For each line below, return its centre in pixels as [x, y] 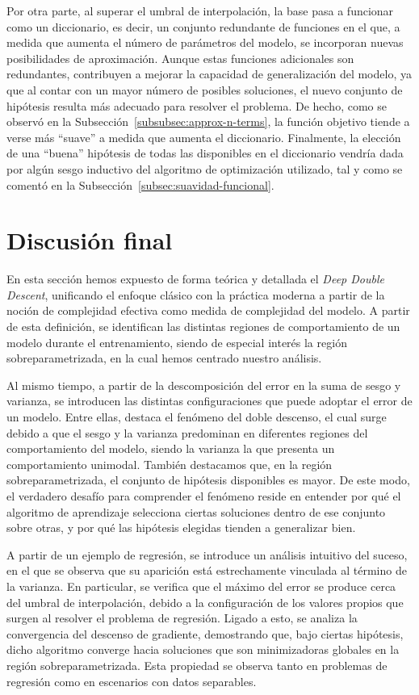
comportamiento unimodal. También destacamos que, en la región [170, 464]
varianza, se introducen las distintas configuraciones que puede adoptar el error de [209, 401]
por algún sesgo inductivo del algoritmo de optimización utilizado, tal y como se [205, 168]
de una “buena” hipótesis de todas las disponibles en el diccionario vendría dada [205, 153]
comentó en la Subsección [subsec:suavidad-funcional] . [140, 184]
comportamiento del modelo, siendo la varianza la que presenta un [171, 448]
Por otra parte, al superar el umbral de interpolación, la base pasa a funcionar [200, 10]
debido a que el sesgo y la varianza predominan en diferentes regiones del [187, 432]
